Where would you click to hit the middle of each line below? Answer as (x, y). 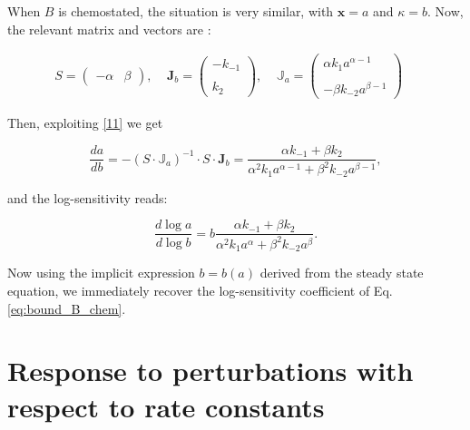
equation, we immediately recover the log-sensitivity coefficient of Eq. (200, 290)
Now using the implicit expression (101, 273)
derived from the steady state (342, 273)
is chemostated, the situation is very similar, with (196, 11)
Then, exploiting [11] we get (85, 123)
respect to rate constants (166, 406)
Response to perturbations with (211, 371)
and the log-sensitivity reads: (88, 197)
